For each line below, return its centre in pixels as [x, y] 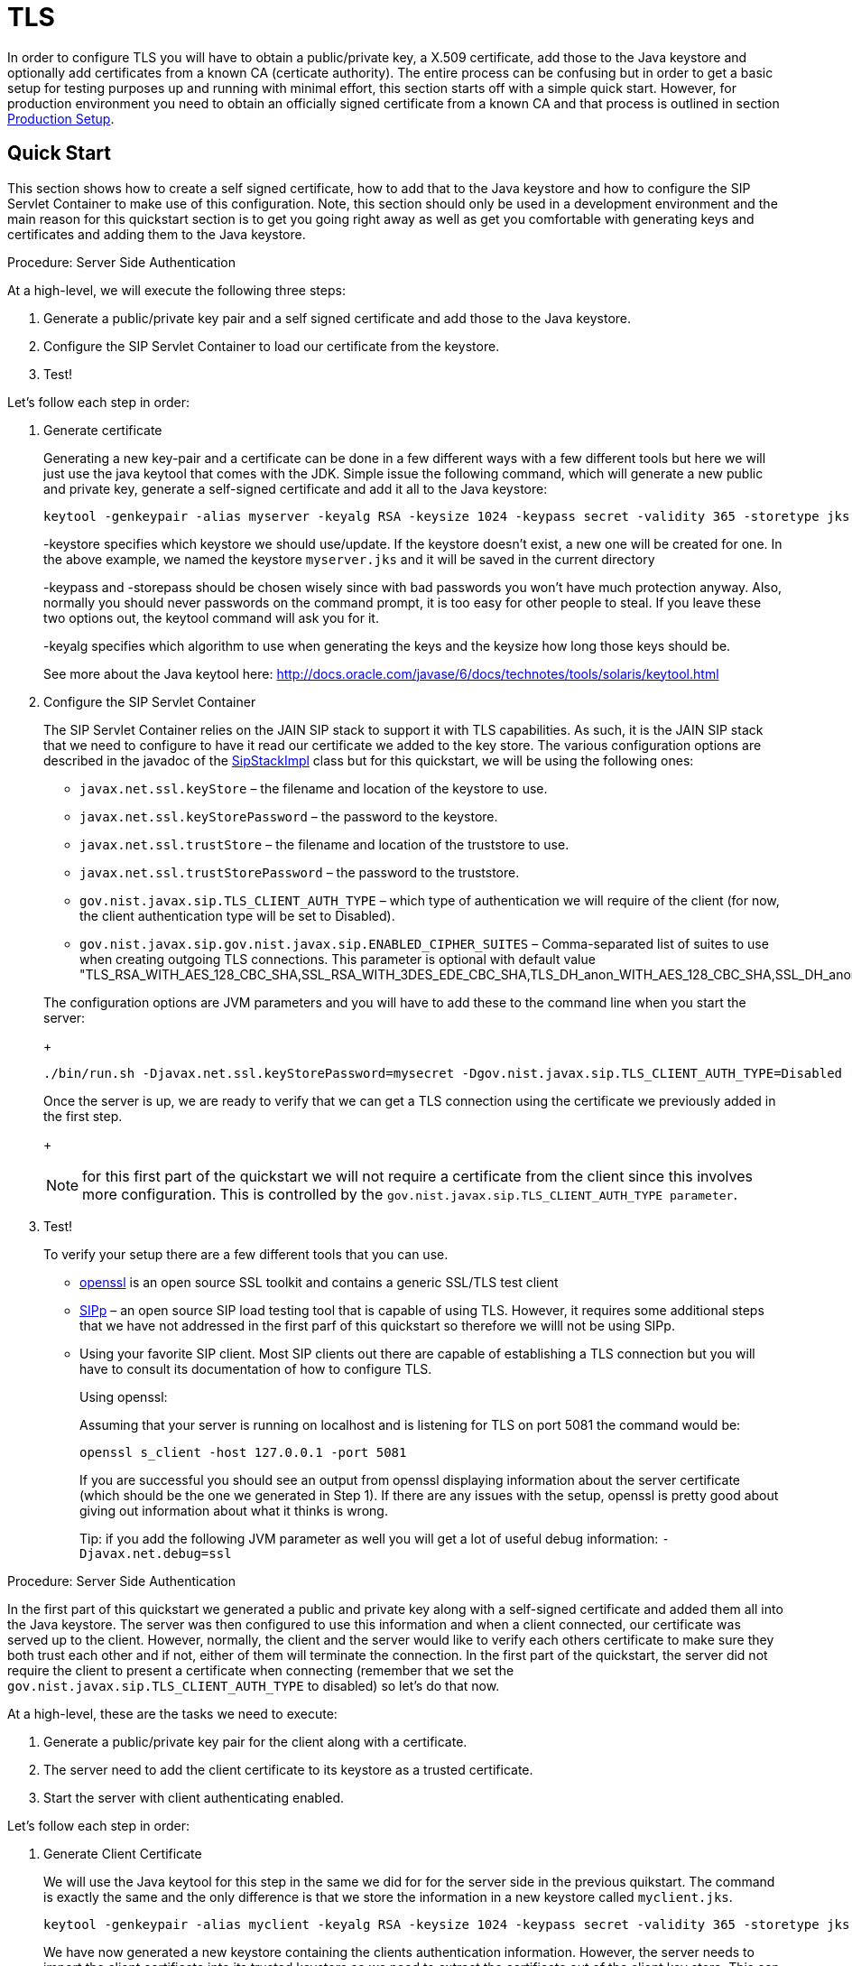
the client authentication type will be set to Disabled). [237, 915]
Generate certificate [103, 430]
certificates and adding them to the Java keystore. [157, 234]
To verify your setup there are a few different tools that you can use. [246, 1254]
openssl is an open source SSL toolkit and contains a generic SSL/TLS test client [319, 1282]
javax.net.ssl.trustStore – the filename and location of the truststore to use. [324, 844]
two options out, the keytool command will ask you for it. [211, 617]
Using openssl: [124, 1396]
